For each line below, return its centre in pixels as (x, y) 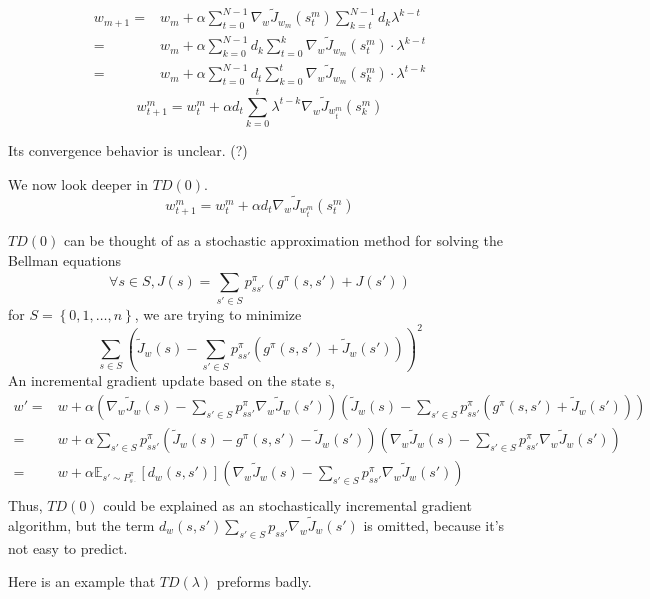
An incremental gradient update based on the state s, (171, 380)
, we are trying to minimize (218, 313)
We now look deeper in (78, 183)
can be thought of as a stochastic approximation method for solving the (283, 240)
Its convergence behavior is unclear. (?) (128, 150)
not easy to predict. (68, 547)
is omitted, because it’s (434, 524)
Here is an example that (82, 581)
